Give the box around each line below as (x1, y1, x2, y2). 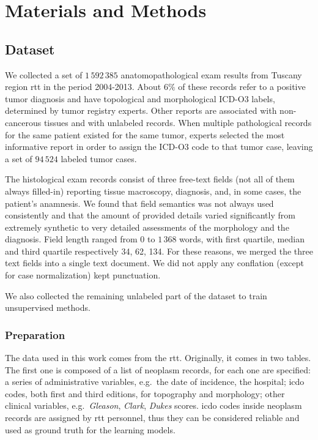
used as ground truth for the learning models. (5, 423, 176, 436)
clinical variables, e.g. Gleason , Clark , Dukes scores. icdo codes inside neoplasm (5, 399, 302, 412)
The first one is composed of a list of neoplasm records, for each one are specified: (5, 363, 311, 376)
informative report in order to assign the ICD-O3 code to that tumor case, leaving (5, 140, 313, 153)
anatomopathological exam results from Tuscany (120, 68, 302, 81)
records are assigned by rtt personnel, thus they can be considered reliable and (5, 411, 300, 424)
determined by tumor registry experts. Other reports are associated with (5, 104, 277, 117)
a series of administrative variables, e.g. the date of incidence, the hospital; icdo (5, 375, 305, 388)
